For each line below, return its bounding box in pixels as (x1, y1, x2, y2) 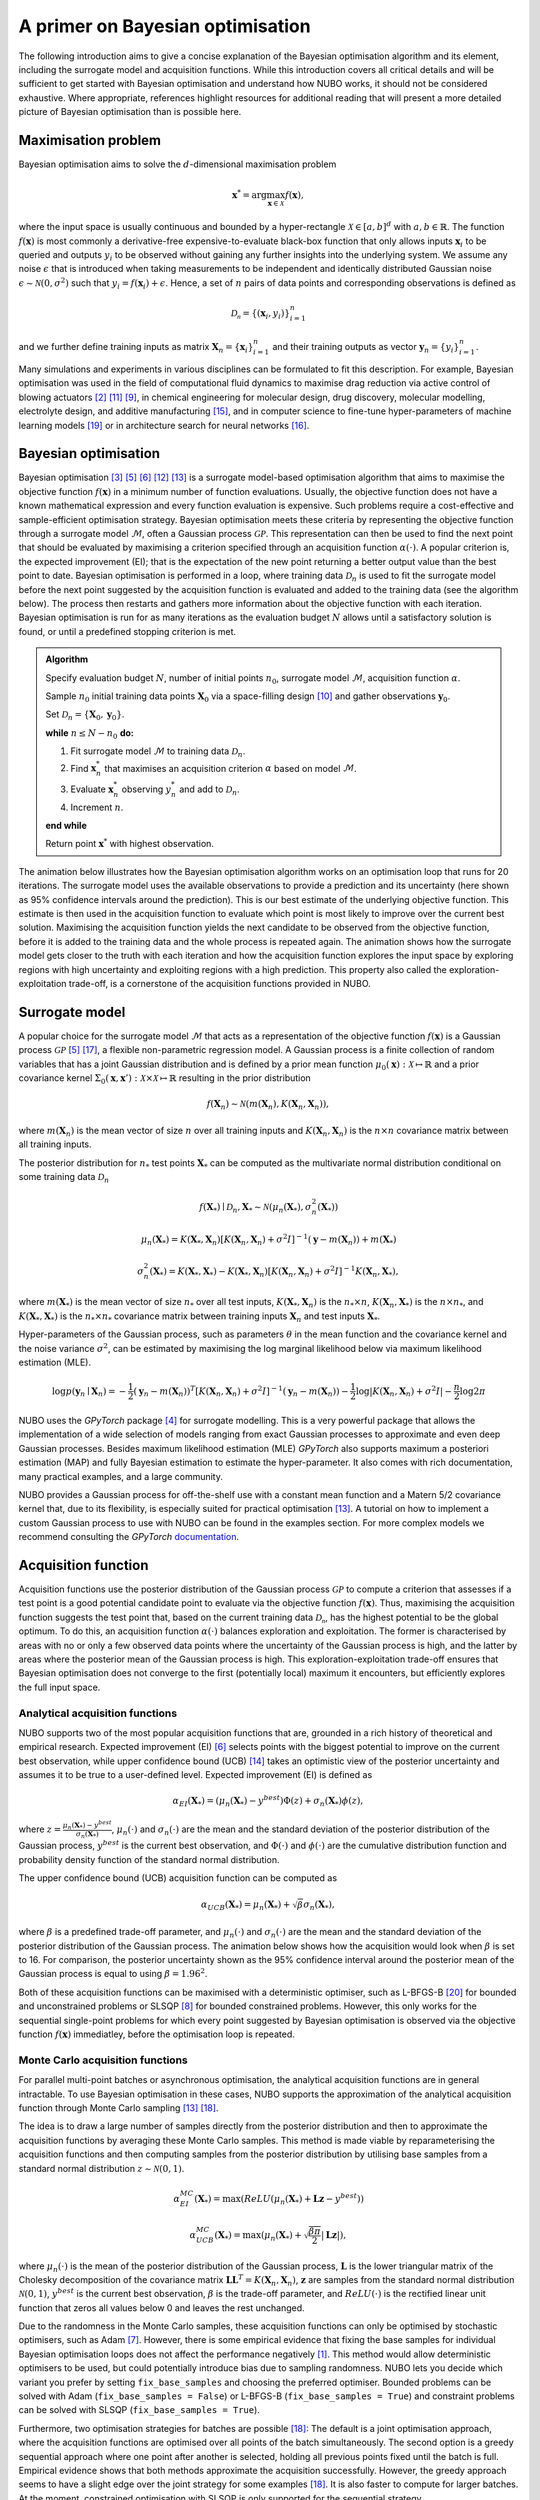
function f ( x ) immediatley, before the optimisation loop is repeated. (18, 2028, 295, 2040)
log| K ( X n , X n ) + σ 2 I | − (355, 1384, 453, 1399)
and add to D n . (178, 783, 240, 797)
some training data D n (18, 1170, 110, 1185)
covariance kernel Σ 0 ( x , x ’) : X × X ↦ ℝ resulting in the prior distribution (18, 1072, 312, 1086)
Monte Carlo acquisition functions (18, 2053, 189, 2067)
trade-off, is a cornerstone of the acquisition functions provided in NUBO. (68, 977, 372, 989)
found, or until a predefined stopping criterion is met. (18, 625, 237, 637)
